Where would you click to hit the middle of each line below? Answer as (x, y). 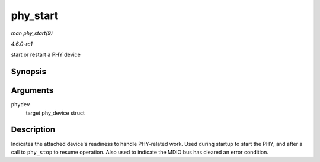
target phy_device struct (55, 113)
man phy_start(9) (32, 33)
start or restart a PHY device (46, 55)
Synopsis (29, 72)
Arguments (32, 91)
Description (33, 130)
